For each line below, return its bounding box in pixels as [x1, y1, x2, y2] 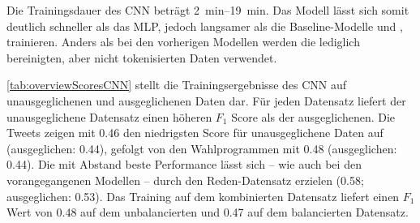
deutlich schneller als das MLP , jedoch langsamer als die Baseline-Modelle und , [6, 17, 403, 34]
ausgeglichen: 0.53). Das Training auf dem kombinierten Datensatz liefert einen [6, 187, 400, 204]
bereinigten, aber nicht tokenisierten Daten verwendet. [6, 49, 277, 66]
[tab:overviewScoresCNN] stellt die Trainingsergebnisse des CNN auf [6, 76, 347, 93]
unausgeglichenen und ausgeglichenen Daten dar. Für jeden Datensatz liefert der [6, 92, 406, 109]
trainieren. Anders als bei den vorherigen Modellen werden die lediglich [6, 33, 360, 50]
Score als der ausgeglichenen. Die [231, 108, 396, 125]
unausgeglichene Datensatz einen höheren [6, 108, 212, 125]
